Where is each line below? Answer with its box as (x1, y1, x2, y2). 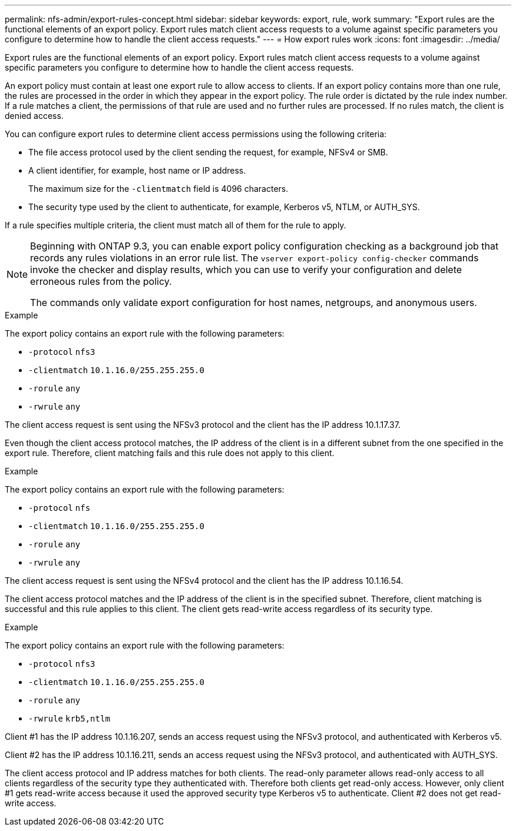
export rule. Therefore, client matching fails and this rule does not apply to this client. (5, 448, 335, 458)
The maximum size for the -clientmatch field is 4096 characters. (28, 184, 289, 194)
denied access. (5, 111, 64, 121)
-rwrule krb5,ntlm (28, 714, 110, 723)
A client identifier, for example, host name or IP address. (28, 165, 246, 175)
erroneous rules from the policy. (30, 275, 172, 287)
